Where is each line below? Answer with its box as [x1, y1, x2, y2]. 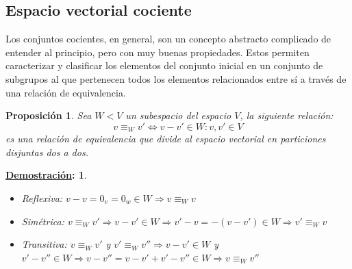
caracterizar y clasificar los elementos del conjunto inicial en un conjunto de [5, 58, 323, 73]
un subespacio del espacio [125, 108, 231, 123]
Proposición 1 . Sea [5, 108, 92, 123]
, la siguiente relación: [240, 108, 334, 123]
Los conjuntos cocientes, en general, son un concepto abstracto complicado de [5, 31, 331, 46]
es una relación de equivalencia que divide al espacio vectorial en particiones [5, 131, 326, 146]
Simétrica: [21, 214, 64, 228]
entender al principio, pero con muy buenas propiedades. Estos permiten [5, 44, 310, 59]
